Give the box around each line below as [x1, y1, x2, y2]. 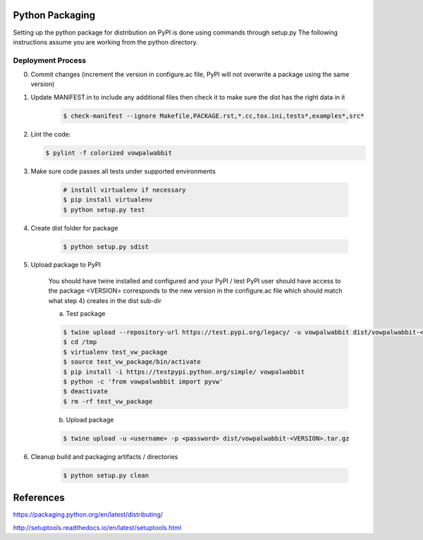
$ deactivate [63, 388, 109, 395]
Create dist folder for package [30, 223, 118, 232]
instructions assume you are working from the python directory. [13, 37, 198, 46]
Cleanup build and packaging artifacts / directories [30, 452, 178, 461]
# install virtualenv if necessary [63, 185, 186, 194]
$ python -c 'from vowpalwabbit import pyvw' [63, 377, 223, 386]
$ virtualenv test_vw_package [63, 348, 168, 356]
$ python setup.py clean [63, 471, 149, 479]
